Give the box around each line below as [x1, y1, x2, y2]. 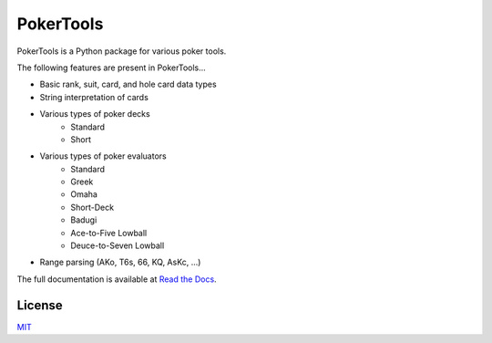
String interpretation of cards [39, 91, 149, 102]
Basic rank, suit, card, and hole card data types [39, 78, 218, 90]
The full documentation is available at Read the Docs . [16, 274, 218, 285]
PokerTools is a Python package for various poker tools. [16, 46, 227, 57]
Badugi [70, 214, 97, 225]
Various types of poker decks [39, 109, 150, 120]
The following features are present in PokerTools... [16, 62, 207, 73]
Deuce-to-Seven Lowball [70, 240, 165, 251]
